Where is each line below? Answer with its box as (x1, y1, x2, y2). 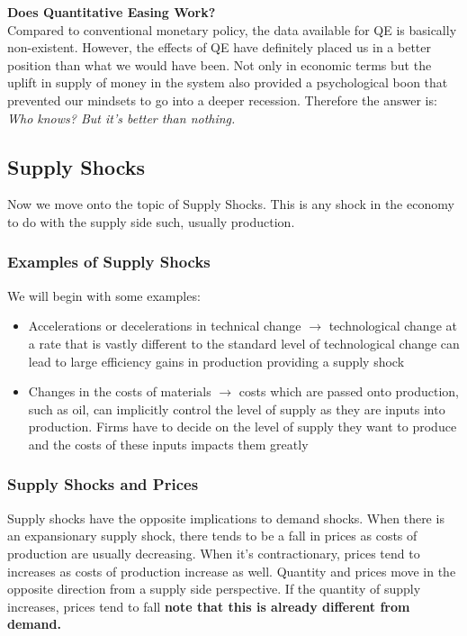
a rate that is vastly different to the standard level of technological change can (28, 333, 460, 352)
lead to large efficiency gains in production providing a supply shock (28, 351, 405, 370)
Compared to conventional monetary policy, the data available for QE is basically (7, 20, 457, 39)
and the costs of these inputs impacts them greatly (28, 434, 309, 453)
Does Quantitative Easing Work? (7, 3, 216, 21)
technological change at (328, 316, 457, 335)
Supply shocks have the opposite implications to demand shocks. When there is (7, 508, 445, 527)
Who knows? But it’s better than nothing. (7, 108, 236, 127)
